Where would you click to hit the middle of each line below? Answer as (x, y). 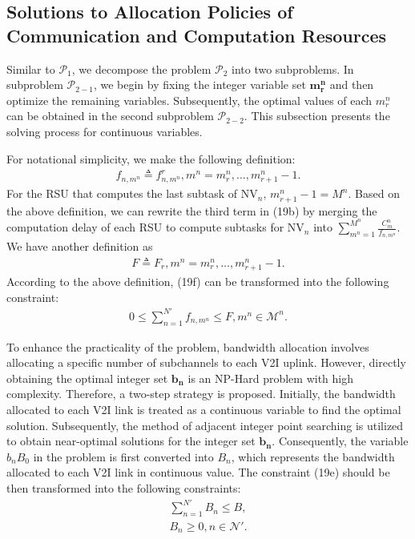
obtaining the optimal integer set (87, 378)
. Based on (374, 193)
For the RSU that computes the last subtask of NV (132, 193)
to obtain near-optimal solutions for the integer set (131, 441)
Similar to (31, 68)
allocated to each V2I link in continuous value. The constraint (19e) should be (198, 472)
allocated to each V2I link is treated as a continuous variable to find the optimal (204, 410)
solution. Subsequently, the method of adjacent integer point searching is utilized (205, 425)
